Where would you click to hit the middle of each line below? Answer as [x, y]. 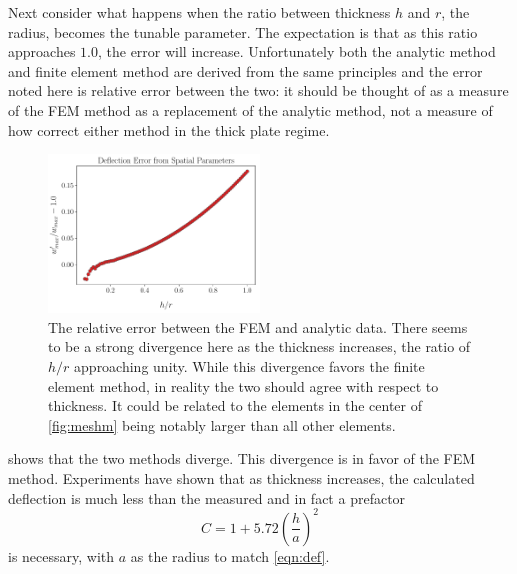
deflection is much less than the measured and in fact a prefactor [207, 497]
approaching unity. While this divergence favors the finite [249, 365]
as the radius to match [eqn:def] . [230, 555]
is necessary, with [61, 555]
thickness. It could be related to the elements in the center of [235, 405]
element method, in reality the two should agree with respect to [243, 385]
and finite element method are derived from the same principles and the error [245, 70]
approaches [42, 51]
